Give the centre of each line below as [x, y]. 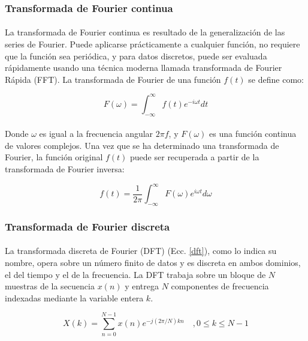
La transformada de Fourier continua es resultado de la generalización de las [145, 32]
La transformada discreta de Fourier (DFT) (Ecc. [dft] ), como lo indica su [141, 251]
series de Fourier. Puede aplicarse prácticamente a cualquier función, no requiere [153, 44]
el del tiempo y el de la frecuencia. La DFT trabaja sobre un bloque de [135, 274]
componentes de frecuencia [220, 286]
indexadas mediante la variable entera [74, 297]
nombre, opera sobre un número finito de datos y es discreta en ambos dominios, [153, 262]
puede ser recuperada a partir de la [195, 157]
